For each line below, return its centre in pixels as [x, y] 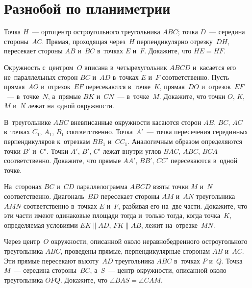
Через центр [22, 241]
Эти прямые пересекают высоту [51, 260]
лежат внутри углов [132, 151]
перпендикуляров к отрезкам [47, 141]
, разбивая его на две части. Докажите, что [183, 205]
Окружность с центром [39, 67]
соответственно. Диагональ [44, 196]
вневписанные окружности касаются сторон [136, 122]
